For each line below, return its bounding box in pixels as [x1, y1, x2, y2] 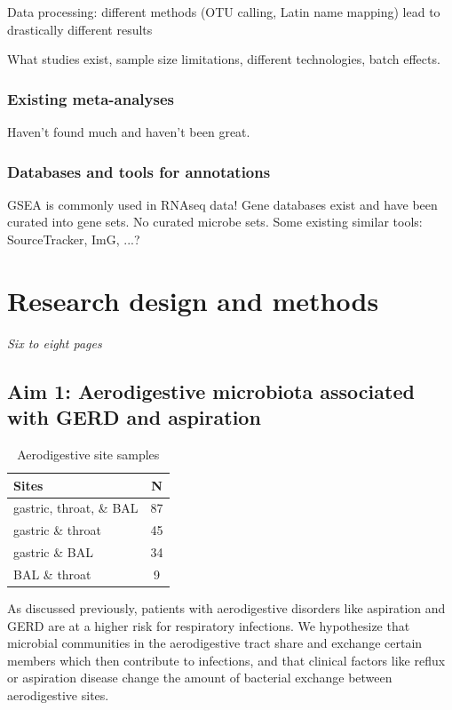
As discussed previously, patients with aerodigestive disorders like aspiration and [7, 598, 446, 617]
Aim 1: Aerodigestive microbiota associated [7, 377, 415, 404]
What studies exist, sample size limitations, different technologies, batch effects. [7, 50, 440, 68]
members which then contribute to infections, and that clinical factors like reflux [7, 650, 446, 669]
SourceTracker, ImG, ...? [7, 230, 140, 248]
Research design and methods [7, 282, 379, 318]
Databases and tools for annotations [7, 160, 271, 182]
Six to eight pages [7, 333, 102, 352]
